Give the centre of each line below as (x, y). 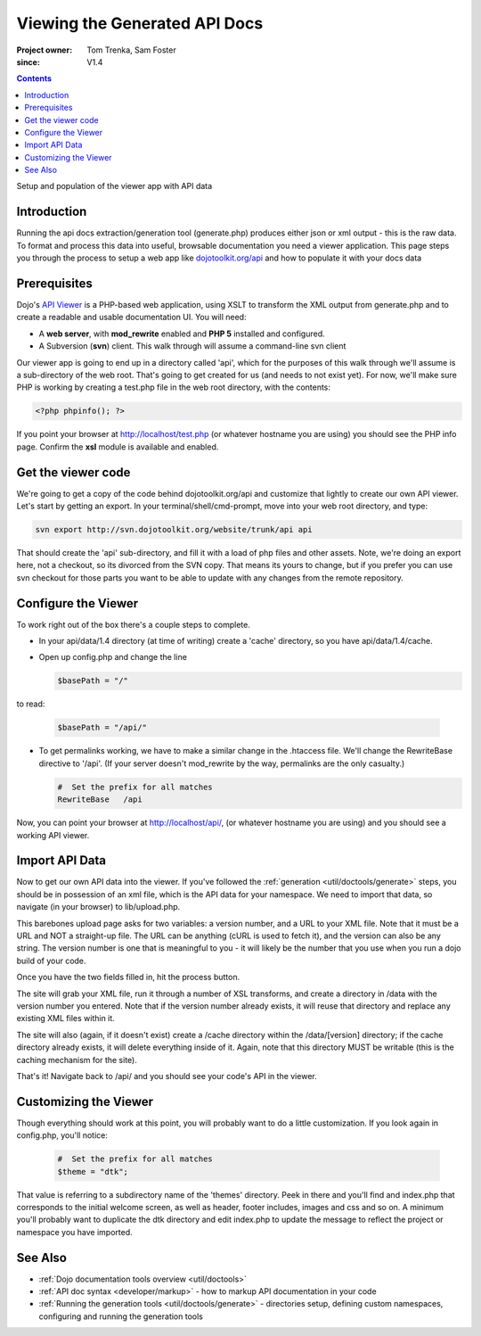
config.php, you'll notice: (62, 1135)
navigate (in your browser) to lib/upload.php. (98, 907)
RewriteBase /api (100, 800)
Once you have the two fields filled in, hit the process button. (128, 977)
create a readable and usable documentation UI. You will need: (131, 318)
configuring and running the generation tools (121, 1316)
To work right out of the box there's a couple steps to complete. (134, 624)
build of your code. (51, 961)
